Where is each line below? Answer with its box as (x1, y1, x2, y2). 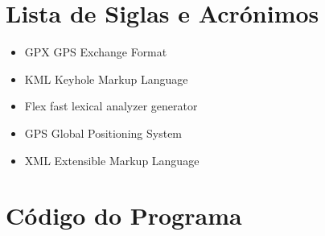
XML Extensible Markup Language (24, 151, 200, 168)
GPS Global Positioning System (24, 124, 183, 141)
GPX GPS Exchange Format (24, 43, 167, 60)
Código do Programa (6, 199, 242, 232)
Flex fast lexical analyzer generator (24, 97, 198, 114)
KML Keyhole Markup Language (24, 70, 188, 87)
